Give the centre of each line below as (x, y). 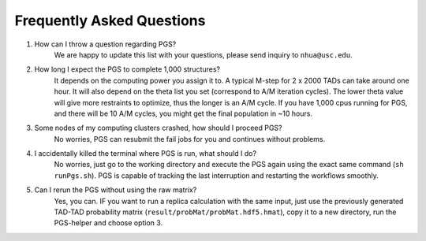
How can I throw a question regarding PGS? (105, 44)
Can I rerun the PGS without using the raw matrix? (116, 190)
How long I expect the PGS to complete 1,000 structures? (127, 69)
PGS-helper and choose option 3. (108, 223)
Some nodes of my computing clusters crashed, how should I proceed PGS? (158, 128)
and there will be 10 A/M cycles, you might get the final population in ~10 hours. (183, 113)
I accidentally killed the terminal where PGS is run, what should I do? (145, 154)
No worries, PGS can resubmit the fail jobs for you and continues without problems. (190, 139)
